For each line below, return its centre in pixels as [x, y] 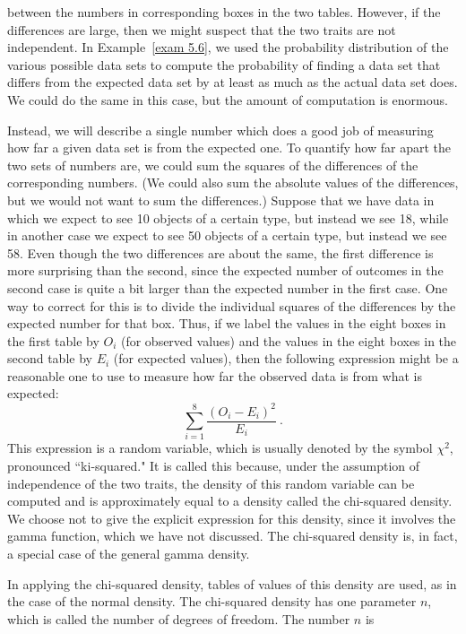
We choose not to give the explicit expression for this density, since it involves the [232, 518]
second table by [50, 358]
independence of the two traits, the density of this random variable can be [211, 483]
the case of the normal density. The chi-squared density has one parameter [212, 601]
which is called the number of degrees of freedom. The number [179, 618]
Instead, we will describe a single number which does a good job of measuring [220, 130]
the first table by [53, 340]
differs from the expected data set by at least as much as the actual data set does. [233, 82]
